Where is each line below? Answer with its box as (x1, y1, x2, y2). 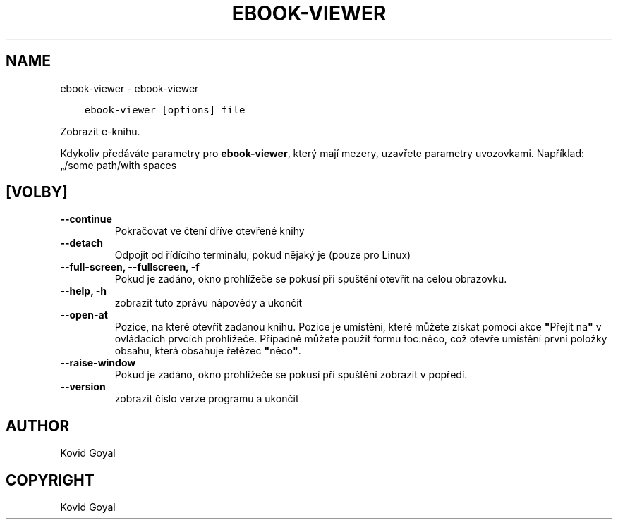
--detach (60, 237, 103, 249)
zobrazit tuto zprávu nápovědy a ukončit (114, 297, 303, 309)
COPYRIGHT (6, 471, 95, 489)
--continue (60, 213, 112, 226)
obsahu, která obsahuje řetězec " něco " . (114, 345, 301, 357)
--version (60, 381, 106, 393)
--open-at (60, 309, 108, 321)
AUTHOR (6, 416, 70, 435)
